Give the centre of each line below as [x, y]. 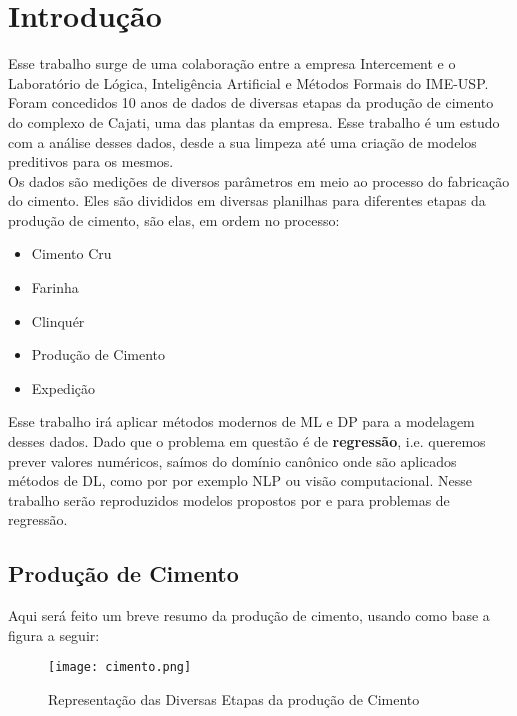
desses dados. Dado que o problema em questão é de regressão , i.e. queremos [247, 441]
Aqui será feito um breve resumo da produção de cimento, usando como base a [249, 615]
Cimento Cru [71, 253]
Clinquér [58, 320]
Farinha [55, 287]
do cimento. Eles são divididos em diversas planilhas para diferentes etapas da [247, 200]
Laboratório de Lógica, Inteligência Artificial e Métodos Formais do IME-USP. [248, 82]
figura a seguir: [54, 634]
